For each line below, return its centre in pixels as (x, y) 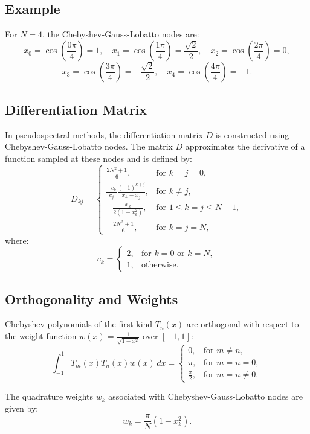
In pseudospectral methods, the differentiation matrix (104, 134)
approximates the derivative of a (245, 146)
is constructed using (252, 134)
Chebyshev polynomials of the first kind (79, 324)
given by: (22, 408)
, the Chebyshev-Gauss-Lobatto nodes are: (121, 34)
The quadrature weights (49, 396)
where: (17, 240)
